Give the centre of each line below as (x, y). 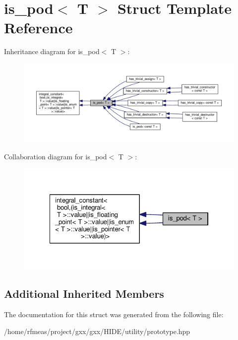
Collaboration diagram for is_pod (56, 156)
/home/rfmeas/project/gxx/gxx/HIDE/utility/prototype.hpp (97, 331)
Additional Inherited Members (84, 294)
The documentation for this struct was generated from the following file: (114, 314)
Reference (38, 28)
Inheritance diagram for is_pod (52, 51)
